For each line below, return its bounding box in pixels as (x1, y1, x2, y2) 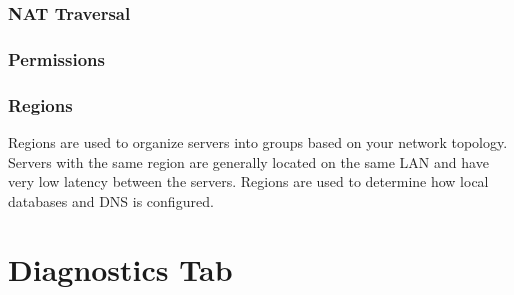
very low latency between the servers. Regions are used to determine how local (8, 171, 489, 192)
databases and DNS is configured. (8, 190, 214, 211)
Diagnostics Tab (8, 249, 233, 290)
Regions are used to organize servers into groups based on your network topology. (8, 131, 508, 152)
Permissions (8, 46, 105, 71)
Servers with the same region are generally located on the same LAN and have (8, 151, 489, 172)
